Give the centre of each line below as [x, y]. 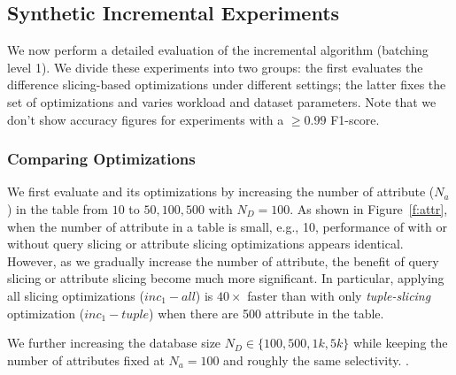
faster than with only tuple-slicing [339, 295]
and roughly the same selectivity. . [316, 360]
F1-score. [355, 119]
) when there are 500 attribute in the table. [267, 313]
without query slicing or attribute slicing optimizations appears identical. [205, 244]
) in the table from [58, 208]
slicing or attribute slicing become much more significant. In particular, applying [226, 278]
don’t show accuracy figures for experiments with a [146, 119]
